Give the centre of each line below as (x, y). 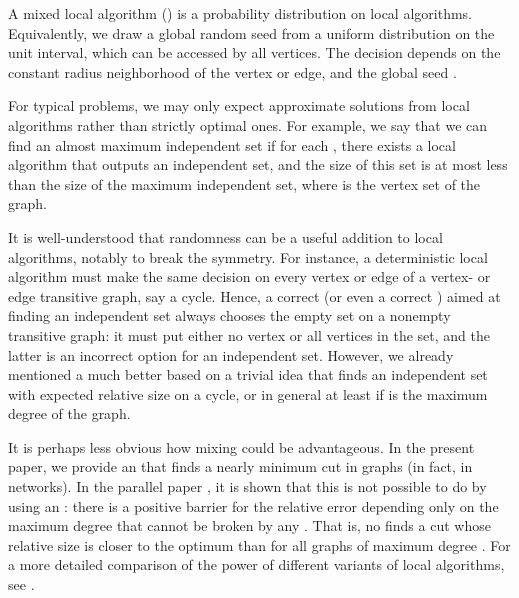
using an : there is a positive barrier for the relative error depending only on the (253, 505)
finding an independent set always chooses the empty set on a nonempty (229, 315)
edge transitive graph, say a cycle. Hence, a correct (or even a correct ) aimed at (254, 295)
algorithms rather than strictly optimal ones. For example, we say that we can (248, 124)
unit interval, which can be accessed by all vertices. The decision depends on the (254, 52)
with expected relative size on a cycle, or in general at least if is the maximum (248, 393)
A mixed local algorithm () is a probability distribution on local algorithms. (240, 13)
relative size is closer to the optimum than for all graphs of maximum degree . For (259, 544)
